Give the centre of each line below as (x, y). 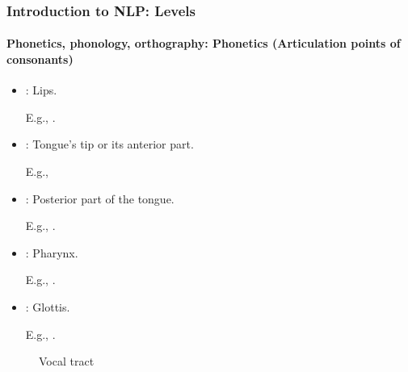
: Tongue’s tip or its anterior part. (109, 144)
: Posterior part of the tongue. (100, 198)
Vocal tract (67, 361)
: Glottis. (48, 306)
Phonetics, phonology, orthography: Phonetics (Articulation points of (204, 43)
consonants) (40, 59)
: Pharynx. (52, 252)
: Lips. (41, 90)
